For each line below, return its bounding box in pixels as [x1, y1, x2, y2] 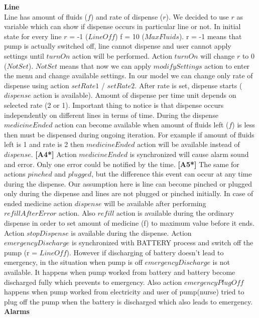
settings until [4, 50, 44, 61]
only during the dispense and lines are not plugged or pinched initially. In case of [4, 188, 253, 199]
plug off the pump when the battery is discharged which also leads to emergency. [4, 296, 253, 306]
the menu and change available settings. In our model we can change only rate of [4, 70, 253, 81]
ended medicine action [4, 198, 73, 208]
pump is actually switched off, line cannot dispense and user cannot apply [4, 41, 231, 51]
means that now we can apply [59, 60, 152, 71]
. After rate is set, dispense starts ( [135, 80, 242, 90]
